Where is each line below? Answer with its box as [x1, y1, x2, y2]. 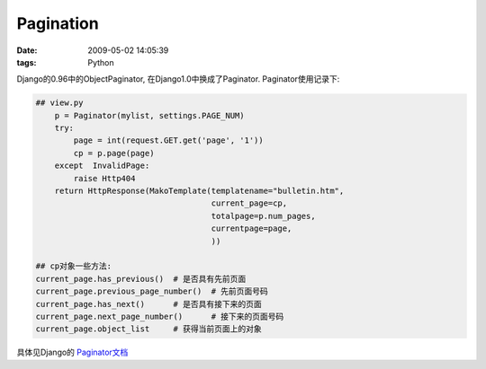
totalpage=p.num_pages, [211, 211, 316, 221]
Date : [16, 45, 38, 56]
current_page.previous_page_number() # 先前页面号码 [35, 286, 269, 296]
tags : [16, 57, 37, 67]
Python [87, 57, 114, 67]
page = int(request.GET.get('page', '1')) [73, 136, 265, 145]
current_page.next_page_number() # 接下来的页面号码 [35, 311, 284, 321]
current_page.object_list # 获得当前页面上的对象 [35, 324, 262, 334]
